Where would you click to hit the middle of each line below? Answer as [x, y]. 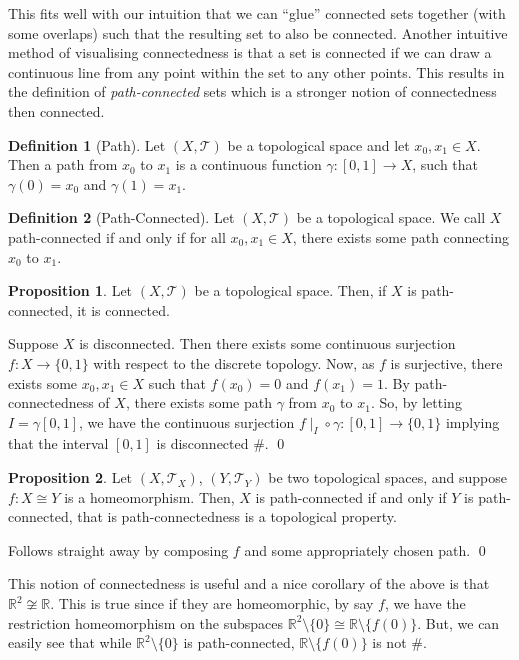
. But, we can [458, 622]
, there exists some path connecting [400, 236]
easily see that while [70, 642]
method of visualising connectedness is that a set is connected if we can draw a [250, 52]
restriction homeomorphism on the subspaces [146, 622]
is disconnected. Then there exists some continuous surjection [267, 343]
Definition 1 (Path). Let [87, 144]
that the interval [58, 443]
